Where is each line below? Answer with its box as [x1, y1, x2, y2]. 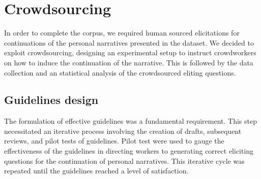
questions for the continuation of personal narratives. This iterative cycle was [4, 155, 245, 166]
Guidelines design [4, 92, 99, 108]
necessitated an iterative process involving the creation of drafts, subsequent [4, 125, 242, 136]
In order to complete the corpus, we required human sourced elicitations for [4, 27, 240, 38]
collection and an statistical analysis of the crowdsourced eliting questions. [4, 67, 236, 78]
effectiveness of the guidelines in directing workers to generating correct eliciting [4, 146, 254, 156]
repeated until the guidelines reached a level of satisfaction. [4, 165, 189, 176]
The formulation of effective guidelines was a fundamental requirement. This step [4, 116, 257, 126]
